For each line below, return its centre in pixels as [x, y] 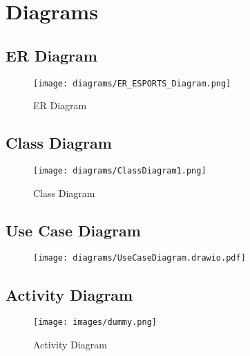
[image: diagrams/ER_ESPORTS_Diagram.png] [132, 83]
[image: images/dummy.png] [95, 322]
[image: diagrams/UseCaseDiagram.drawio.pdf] [140, 258]
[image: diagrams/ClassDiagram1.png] [120, 171]
